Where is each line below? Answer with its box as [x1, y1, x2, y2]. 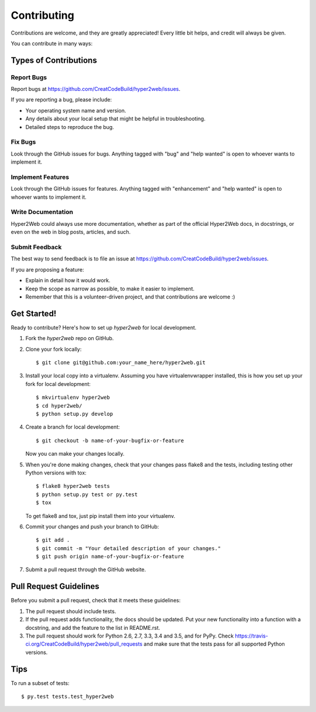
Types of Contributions [11, 55, 97, 65]
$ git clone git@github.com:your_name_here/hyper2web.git [36, 360, 206, 366]
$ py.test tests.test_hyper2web [21, 693, 114, 700]
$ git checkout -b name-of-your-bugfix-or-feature [36, 437, 184, 444]
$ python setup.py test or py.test [36, 491, 138, 498]
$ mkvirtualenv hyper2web [36, 394, 111, 401]
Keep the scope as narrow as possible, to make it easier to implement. [25, 285, 195, 292]
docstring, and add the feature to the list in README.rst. [25, 624, 160, 631]
